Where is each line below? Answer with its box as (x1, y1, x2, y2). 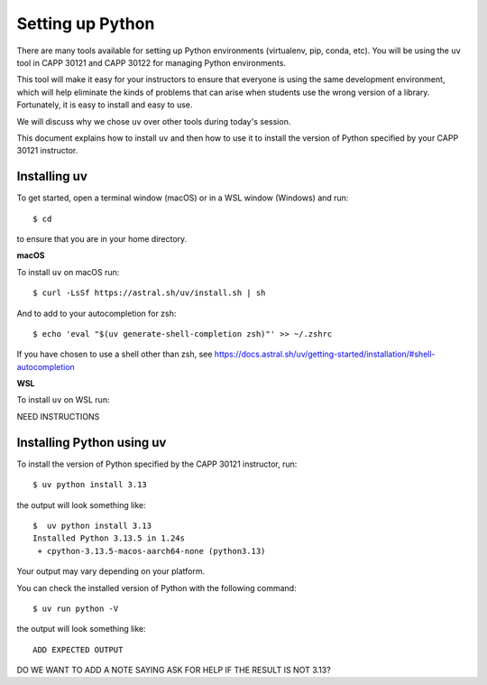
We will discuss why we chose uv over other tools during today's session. (16, 116, 291, 126)
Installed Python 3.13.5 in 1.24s (32, 533, 185, 543)
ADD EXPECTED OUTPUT (32, 644, 124, 654)
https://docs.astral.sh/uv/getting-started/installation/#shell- (214, 348, 436, 360)
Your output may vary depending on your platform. (16, 566, 206, 577)
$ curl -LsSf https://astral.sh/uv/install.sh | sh (32, 288, 266, 298)
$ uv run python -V (32, 603, 119, 614)
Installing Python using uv (16, 434, 167, 450)
